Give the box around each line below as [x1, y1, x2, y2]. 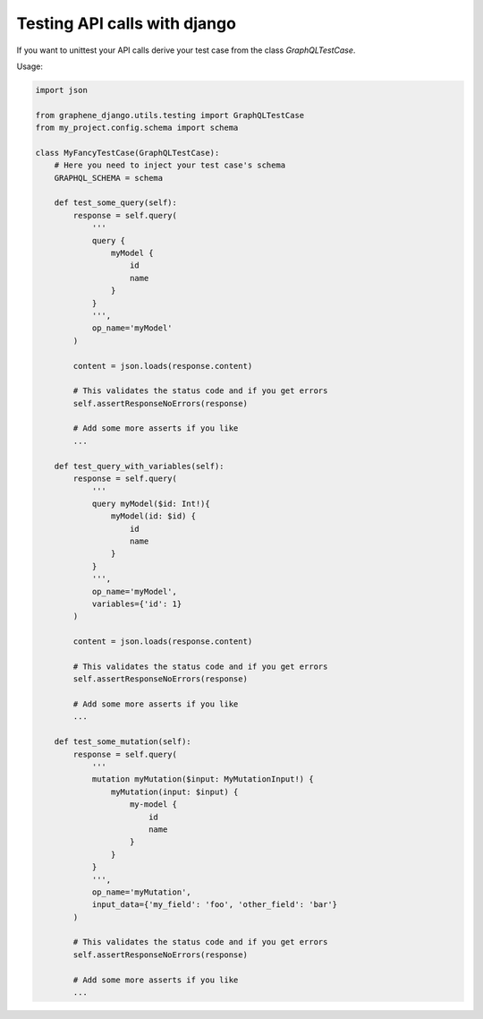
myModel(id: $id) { [110, 511, 197, 521]
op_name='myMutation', [91, 886, 191, 897]
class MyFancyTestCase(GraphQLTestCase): [35, 148, 220, 158]
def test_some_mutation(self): [54, 737, 191, 747]
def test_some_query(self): [54, 198, 178, 208]
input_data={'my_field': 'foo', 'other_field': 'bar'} [91, 900, 338, 910]
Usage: [16, 61, 44, 72]
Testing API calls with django [16, 13, 237, 33]
